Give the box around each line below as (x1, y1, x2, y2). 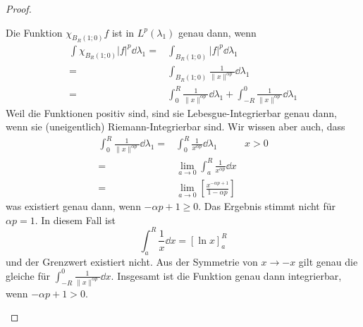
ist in (111, 25, 135, 39)
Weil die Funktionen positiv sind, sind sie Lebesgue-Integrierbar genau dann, (6, 105, 337, 120)
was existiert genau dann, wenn (6, 199, 141, 214)
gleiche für (6, 268, 51, 283)
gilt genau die (298, 254, 358, 269)
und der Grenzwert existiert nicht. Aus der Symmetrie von (6, 254, 258, 269)
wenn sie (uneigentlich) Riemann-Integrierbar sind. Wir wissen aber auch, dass (6, 119, 345, 134)
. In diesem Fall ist (35, 212, 116, 227)
